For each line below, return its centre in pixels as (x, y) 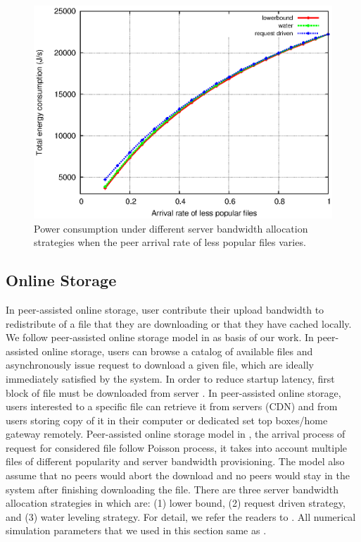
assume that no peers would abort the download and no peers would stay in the (178, 475)
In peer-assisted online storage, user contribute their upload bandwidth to (165, 309)
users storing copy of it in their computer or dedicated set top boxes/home (167, 420)
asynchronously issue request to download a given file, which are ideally (160, 365)
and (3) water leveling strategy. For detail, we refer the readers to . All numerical (181, 516)
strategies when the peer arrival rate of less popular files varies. (170, 242)
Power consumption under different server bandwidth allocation (171, 228)
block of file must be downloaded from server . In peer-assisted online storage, (173, 392)
